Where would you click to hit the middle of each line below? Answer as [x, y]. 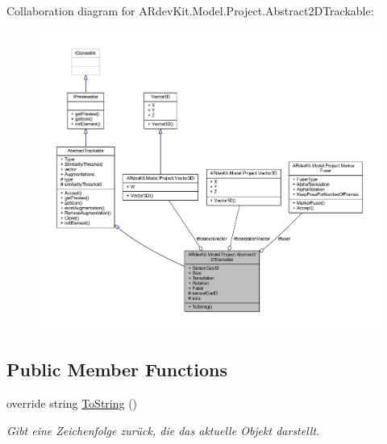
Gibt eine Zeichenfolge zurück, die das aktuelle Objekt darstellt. [163, 430]
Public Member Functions [117, 369]
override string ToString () [72, 403]
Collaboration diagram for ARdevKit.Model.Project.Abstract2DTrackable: [190, 10]
